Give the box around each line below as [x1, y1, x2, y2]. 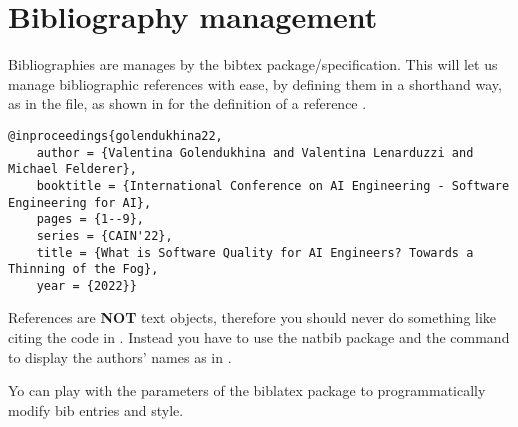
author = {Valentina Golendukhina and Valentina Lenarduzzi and [36, 145, 474, 160]
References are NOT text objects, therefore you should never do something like [8, 307, 497, 328]
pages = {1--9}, [36, 212, 145, 227]
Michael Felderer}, [8, 162, 137, 177]
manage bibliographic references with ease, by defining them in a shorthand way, [8, 73, 502, 94]
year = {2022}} [36, 278, 137, 293]
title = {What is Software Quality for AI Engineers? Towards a [36, 245, 474, 260]
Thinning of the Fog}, [8, 262, 159, 277]
